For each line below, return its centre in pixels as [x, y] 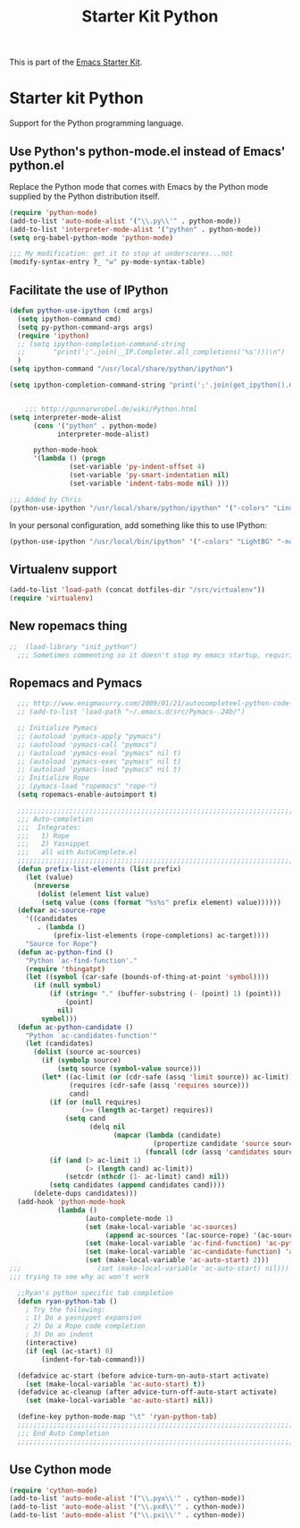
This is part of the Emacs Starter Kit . [76, 62]
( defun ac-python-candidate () [75, 1027]
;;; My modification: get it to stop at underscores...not [121, 254]
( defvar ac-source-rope [61, 910]
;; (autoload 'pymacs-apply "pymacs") [90, 736]
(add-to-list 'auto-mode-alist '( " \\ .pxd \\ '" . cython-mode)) [127, 1507]
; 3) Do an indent [59, 1335]
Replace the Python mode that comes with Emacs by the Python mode [139, 186]
